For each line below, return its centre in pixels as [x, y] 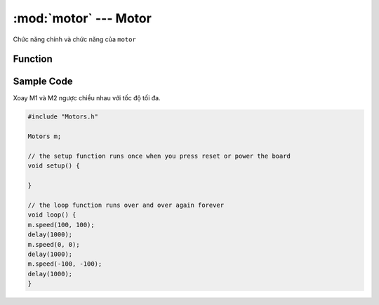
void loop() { [52, 215]
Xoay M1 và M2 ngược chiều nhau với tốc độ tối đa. [87, 98]
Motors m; [45, 136]
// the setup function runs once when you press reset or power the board [159, 156]
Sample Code [43, 82]
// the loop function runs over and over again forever [126, 205]
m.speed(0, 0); [54, 244]
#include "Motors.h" [63, 117]
